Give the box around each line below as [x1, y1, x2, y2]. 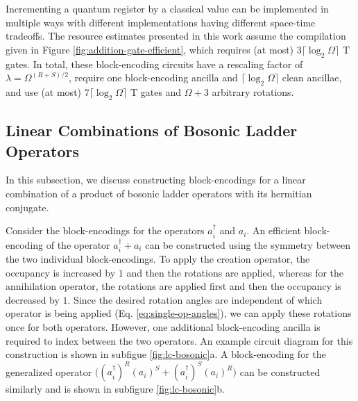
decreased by [6, 292, 60, 306]
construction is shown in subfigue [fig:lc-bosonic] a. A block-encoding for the [6, 347, 326, 361]
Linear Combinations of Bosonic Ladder [6, 120, 298, 141]
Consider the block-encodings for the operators [6, 223, 205, 238]
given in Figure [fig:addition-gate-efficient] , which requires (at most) [6, 42, 294, 56]
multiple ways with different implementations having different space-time [6, 15, 316, 29]
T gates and [130, 84, 182, 99]
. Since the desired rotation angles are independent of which [67, 292, 323, 306]
